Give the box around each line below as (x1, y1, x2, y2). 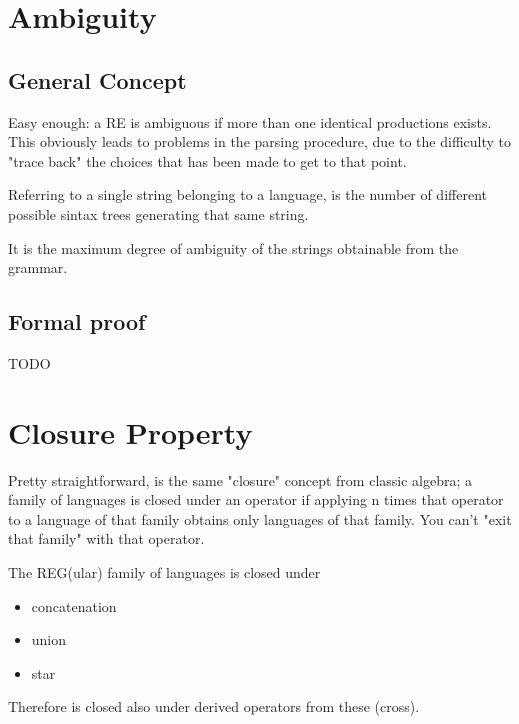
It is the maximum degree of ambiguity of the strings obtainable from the (8, 237, 459, 258)
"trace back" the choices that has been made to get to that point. (8, 150, 407, 171)
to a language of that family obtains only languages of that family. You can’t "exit (8, 508, 512, 529)
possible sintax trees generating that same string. (8, 203, 309, 224)
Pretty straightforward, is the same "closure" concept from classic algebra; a (8, 469, 473, 490)
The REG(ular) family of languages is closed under (8, 562, 321, 583)
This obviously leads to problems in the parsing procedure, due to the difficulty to (8, 131, 512, 152)
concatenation (31, 595, 117, 616)
